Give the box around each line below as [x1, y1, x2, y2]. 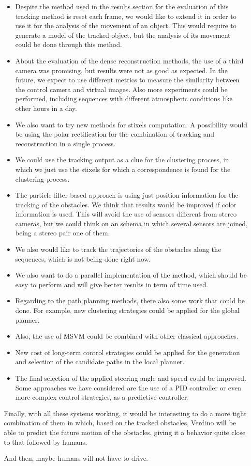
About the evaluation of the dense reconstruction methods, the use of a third [15, 55, 244, 65]
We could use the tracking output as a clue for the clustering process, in [15, 155, 229, 165]
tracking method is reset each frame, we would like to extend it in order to [15, 11, 236, 21]
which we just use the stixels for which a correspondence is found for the [15, 164, 231, 174]
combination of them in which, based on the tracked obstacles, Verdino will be [4, 418, 236, 428]
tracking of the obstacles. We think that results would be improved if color [15, 199, 236, 209]
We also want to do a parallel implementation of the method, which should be [15, 270, 247, 280]
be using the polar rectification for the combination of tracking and [15, 129, 215, 139]
